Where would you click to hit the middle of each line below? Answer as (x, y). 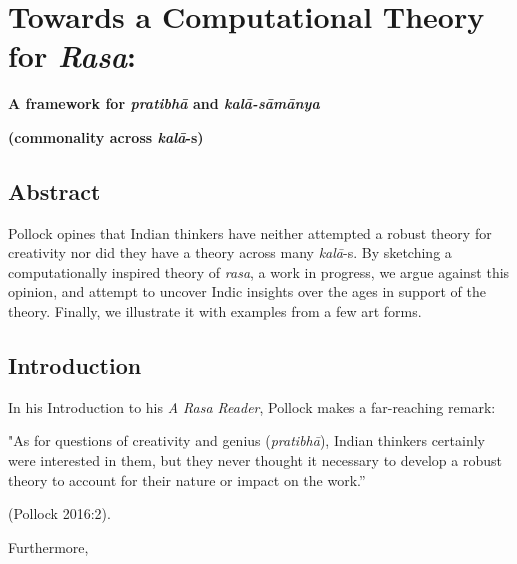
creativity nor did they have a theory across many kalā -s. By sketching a (230, 252)
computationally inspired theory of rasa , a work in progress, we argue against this (259, 271)
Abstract (54, 190)
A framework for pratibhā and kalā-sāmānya (164, 103)
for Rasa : (72, 56)
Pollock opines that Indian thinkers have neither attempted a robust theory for (250, 232)
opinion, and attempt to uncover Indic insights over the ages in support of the (247, 291)
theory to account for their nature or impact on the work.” (187, 479)
